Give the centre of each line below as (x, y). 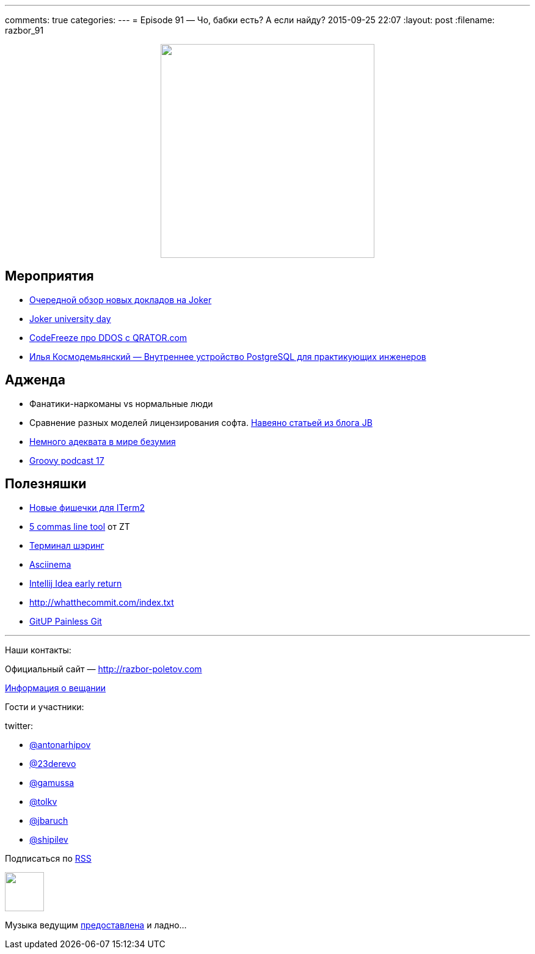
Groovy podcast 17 (67, 460)
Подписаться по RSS (48, 858)
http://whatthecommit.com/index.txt (102, 602)
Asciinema (50, 564)
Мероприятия (49, 276)
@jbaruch (49, 820)
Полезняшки (46, 484)
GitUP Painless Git (66, 621)
